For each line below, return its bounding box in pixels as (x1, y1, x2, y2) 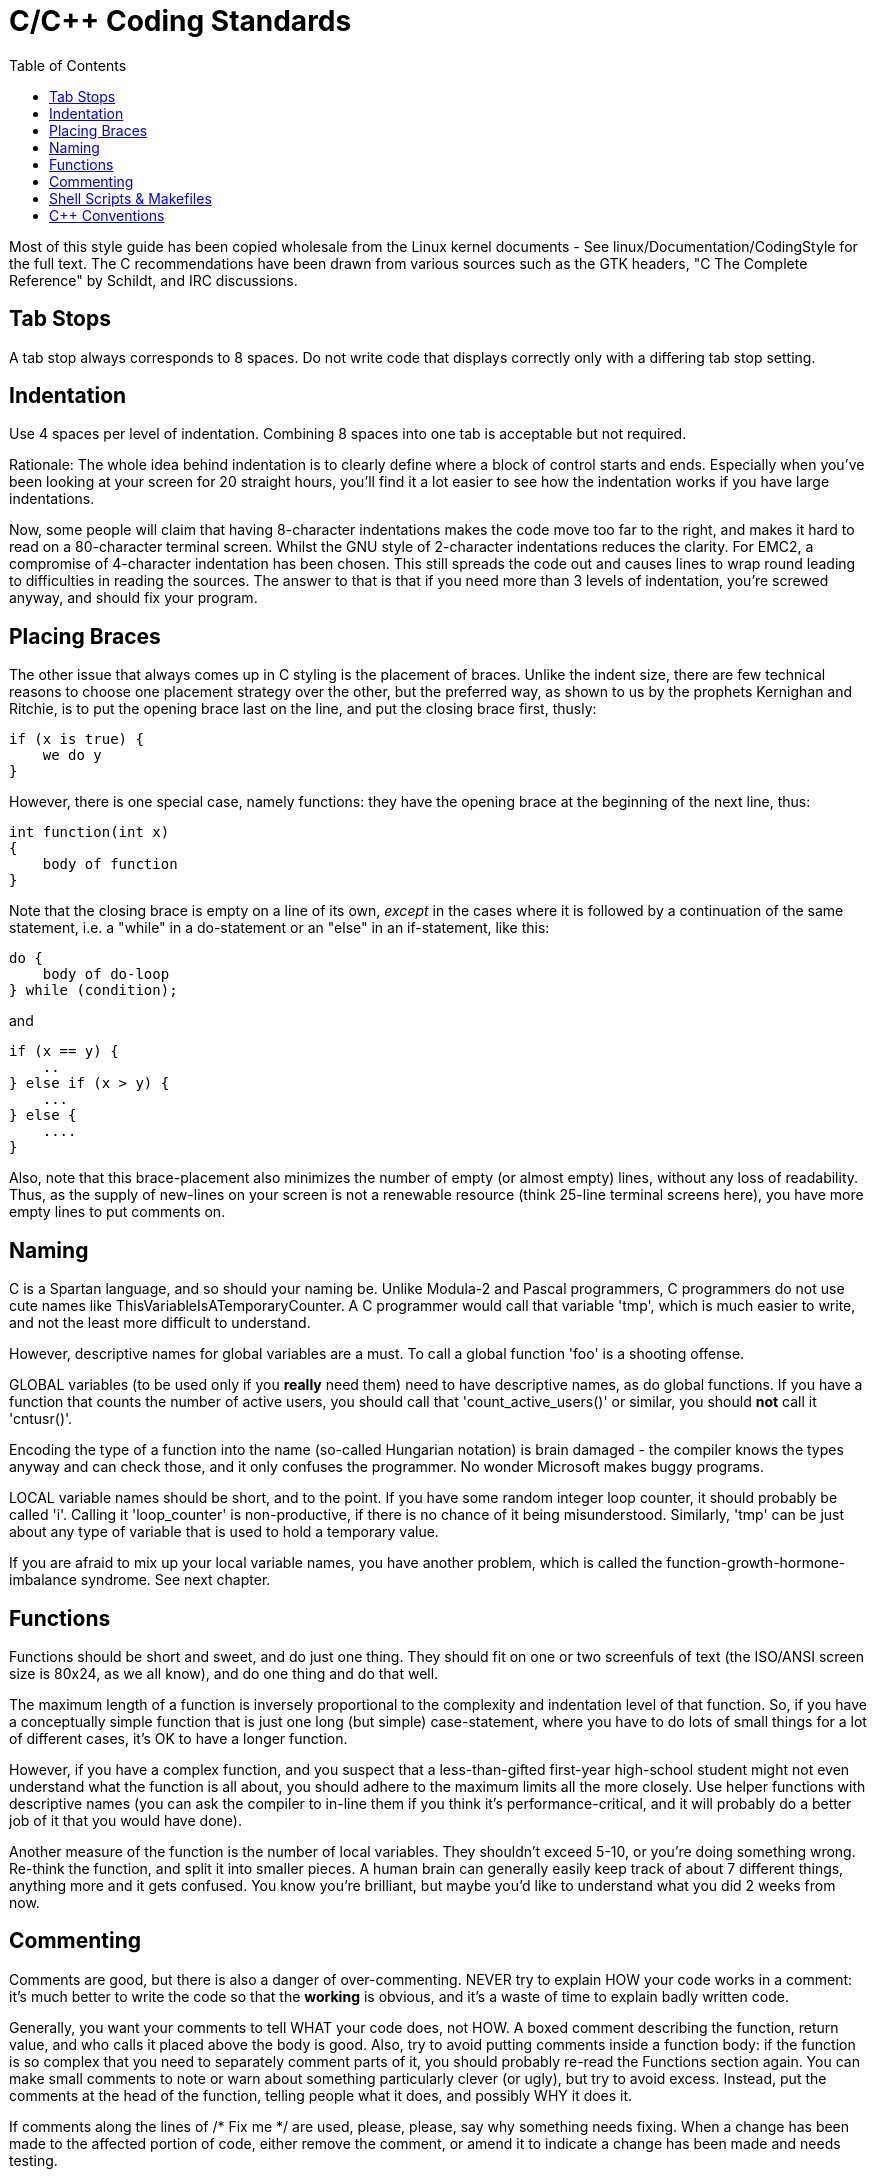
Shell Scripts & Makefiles (49, 189, 212, 207)
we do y (42, 747, 102, 764)
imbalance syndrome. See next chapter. (9, 1571, 271, 1589)
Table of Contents (9, 56, 127, 74)
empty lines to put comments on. (9, 1203, 226, 1221)
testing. (9, 2151, 58, 2169)
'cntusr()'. (9, 1410, 73, 1428)
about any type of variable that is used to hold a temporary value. (9, 1523, 439, 1541)
